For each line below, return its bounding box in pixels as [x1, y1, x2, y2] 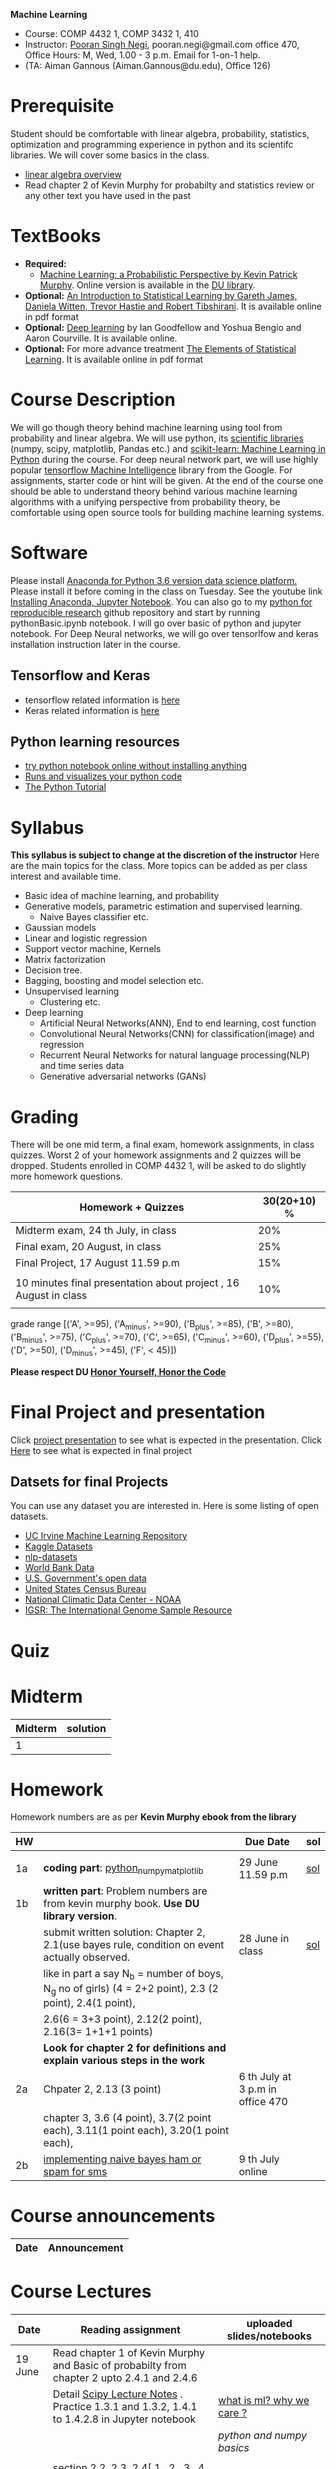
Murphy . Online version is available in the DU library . [39, 279, 256, 291]
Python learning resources [10, 733, 180, 750]
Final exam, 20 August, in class [15, 1240, 162, 1254]
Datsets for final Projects [10, 1473, 169, 1490]
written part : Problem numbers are [43, 1884, 208, 1898]
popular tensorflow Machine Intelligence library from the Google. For [10, 464, 293, 476]
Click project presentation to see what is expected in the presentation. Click [10, 1434, 322, 1446]
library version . [43, 1909, 118, 1923]
